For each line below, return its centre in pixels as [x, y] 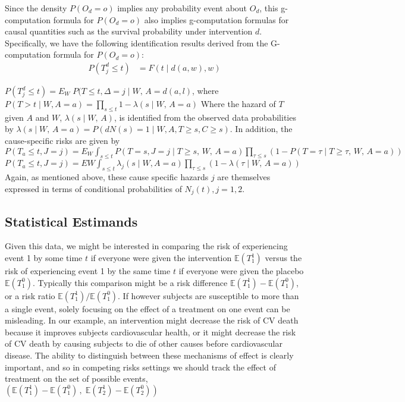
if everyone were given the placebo [241, 271]
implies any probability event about [182, 8]
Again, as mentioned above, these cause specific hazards [107, 177]
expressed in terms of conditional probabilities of [93, 188]
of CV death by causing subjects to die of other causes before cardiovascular [144, 343]
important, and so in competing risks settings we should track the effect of [140, 367]
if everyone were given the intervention [161, 258]
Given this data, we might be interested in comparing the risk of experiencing [146, 246]
